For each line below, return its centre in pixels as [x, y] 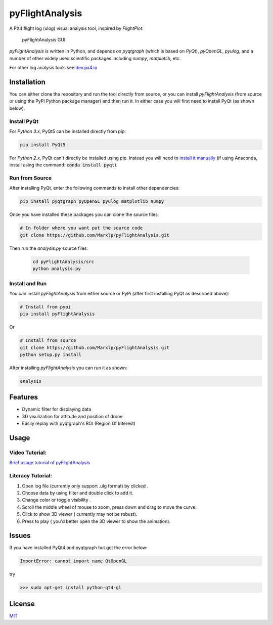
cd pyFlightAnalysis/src [63, 261]
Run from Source [31, 178]
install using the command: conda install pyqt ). [63, 165]
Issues [20, 536]
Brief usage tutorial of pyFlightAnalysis [50, 463]
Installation [27, 82]
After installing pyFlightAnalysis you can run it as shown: [68, 368]
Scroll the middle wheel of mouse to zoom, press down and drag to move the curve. [109, 507]
